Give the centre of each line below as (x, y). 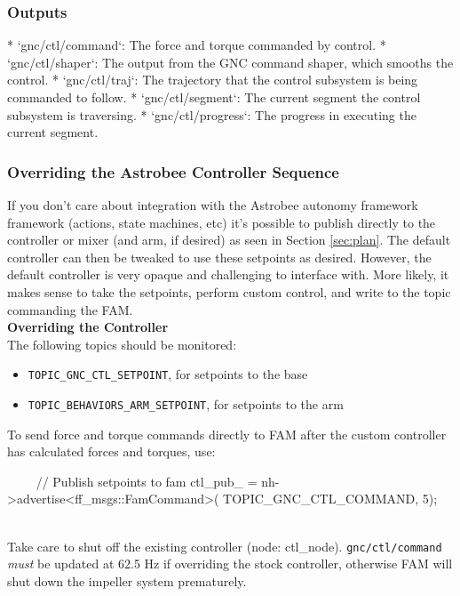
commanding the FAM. (70, 309)
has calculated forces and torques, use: (111, 451)
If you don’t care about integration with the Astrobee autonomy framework (213, 205)
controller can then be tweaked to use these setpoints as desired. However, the (219, 257)
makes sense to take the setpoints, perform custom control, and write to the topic (229, 291)
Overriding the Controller (88, 327)
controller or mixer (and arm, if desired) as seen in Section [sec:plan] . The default (229, 240)
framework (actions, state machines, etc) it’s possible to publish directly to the (222, 222)
